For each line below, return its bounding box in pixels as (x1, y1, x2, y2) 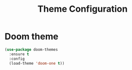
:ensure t (9, 51, 29, 57)
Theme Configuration (37, 3, 128, 15)
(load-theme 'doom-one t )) (9, 61, 65, 66)
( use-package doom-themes (4, 47, 58, 52)
